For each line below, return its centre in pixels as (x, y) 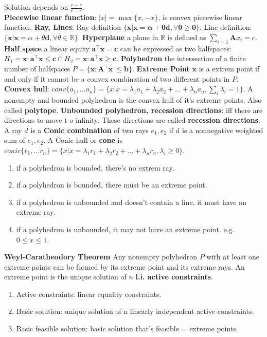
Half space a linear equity (47, 48)
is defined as (187, 37)
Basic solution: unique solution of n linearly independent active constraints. (135, 311)
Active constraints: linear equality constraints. (89, 294)
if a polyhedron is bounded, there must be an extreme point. (112, 185)
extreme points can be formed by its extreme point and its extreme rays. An (124, 266)
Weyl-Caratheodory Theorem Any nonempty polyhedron (101, 257)
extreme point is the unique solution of (65, 277)
